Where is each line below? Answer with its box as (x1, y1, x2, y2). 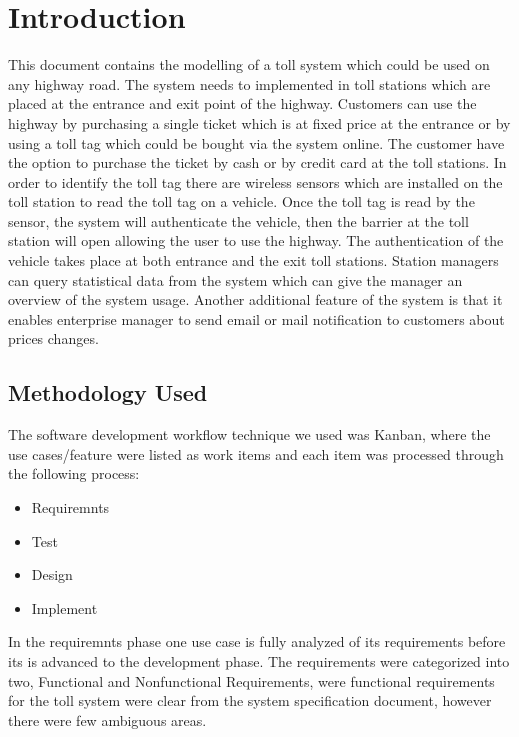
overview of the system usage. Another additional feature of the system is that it (8, 289, 503, 310)
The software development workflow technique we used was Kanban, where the (8, 424, 491, 445)
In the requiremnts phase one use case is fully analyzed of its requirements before (8, 631, 506, 652)
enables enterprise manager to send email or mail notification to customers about (8, 308, 505, 329)
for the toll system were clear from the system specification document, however (8, 690, 492, 711)
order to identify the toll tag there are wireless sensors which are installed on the (8, 171, 503, 192)
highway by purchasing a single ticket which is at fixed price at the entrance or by (8, 112, 511, 133)
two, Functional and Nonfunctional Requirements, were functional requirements (8, 670, 495, 691)
